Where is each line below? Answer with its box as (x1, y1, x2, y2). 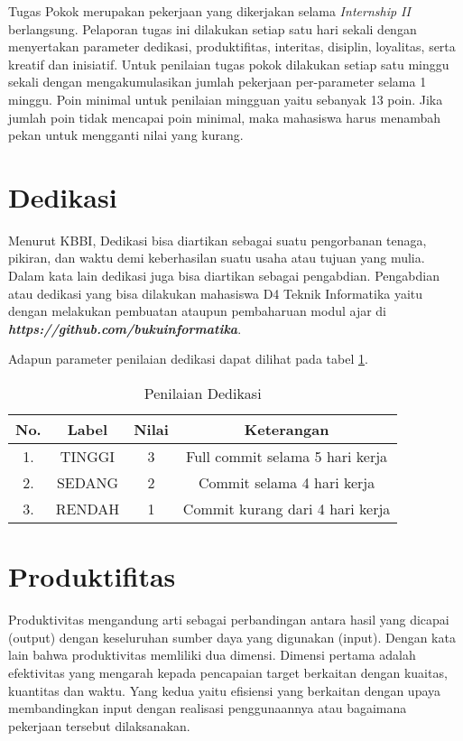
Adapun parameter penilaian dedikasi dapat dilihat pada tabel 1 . (8, 349, 368, 368)
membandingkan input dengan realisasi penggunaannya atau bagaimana (8, 699, 407, 718)
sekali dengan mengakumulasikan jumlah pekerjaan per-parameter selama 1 (8, 72, 427, 91)
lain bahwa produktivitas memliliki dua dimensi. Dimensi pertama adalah (8, 645, 416, 664)
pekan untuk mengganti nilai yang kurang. (8, 125, 244, 144)
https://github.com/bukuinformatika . (8, 319, 242, 338)
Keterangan (244, 419, 329, 440)
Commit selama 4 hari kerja (198, 472, 375, 494)
